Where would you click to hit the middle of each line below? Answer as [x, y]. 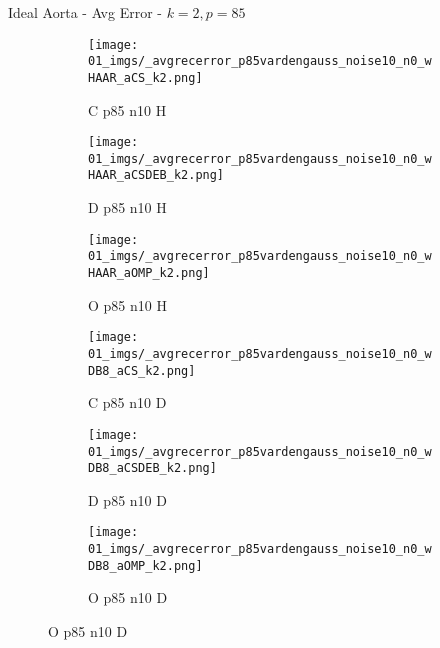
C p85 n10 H [127, 109]
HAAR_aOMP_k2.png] [149, 273]
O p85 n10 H [127, 304]
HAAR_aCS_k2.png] [145, 77]
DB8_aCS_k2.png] [142, 370]
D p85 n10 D [127, 499]
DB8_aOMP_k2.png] [145, 565]
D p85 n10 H [127, 207]
